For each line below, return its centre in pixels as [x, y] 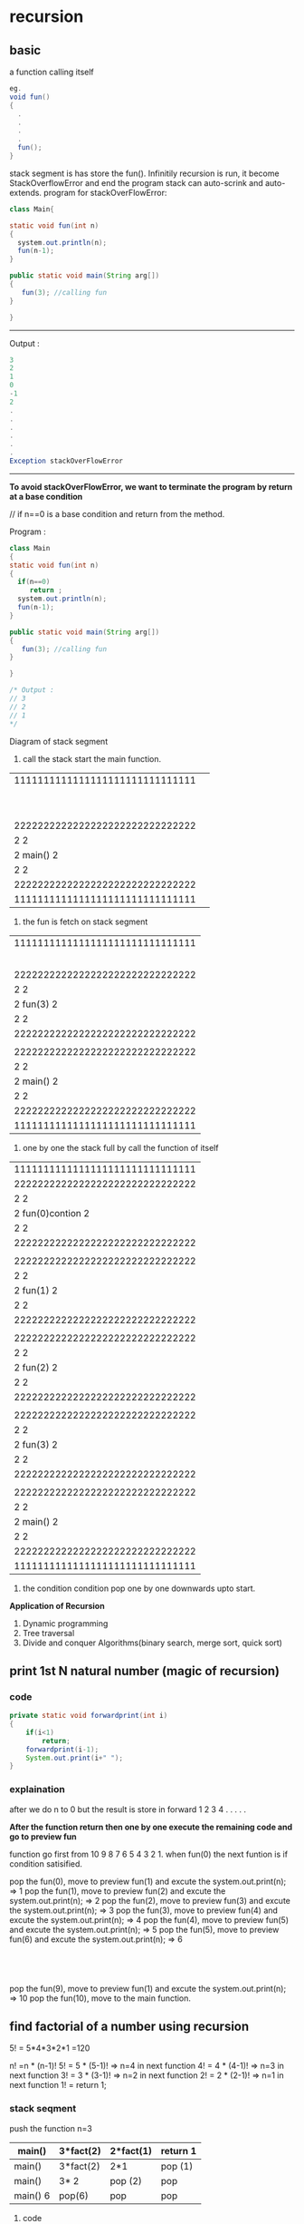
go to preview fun [43, 1836]
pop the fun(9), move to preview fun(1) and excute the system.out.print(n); [148, 1988]
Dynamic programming [65, 1623]
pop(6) [73, 2195]
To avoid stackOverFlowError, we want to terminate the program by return [151, 486]
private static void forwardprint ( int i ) [89, 1716]
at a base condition [46, 496]
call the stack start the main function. [91, 758]
